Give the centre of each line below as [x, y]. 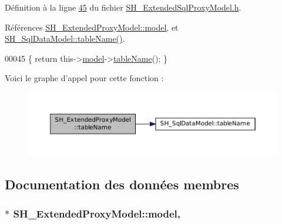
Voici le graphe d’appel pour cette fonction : [84, 78]
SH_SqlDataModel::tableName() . [65, 39]
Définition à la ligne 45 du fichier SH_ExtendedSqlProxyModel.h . [123, 7]
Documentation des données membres [122, 184]
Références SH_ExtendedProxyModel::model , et [92, 27]
